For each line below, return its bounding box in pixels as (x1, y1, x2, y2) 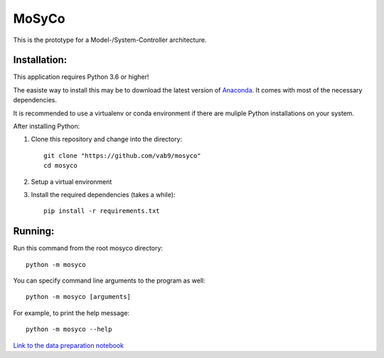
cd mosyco (43, 162, 78, 170)
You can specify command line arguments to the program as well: (13, 276, 206, 285)
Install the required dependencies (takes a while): (31, 190, 176, 199)
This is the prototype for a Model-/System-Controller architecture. (13, 36, 207, 44)
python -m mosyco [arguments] (26, 293, 132, 301)
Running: (13, 225, 55, 238)
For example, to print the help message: (13, 308, 130, 317)
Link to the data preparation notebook (13, 341, 124, 349)
